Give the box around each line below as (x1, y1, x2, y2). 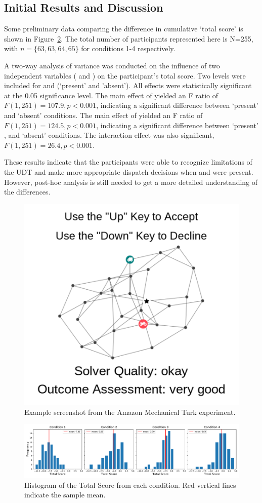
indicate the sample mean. (24, 489, 106, 500)
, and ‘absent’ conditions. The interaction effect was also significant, (4, 130, 214, 140)
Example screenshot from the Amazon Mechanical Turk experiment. (24, 406, 236, 417)
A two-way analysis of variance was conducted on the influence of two (4, 60, 220, 70)
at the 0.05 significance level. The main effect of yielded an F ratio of (4, 90, 218, 100)
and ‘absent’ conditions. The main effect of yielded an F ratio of (4, 109, 203, 120)
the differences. (4, 186, 51, 197)
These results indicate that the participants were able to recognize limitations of (4, 157, 252, 167)
